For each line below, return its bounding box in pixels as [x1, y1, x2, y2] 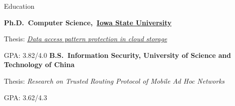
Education [4, 1, 35, 11]
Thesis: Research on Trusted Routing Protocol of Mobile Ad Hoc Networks [4, 75, 225, 86]
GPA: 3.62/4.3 [4, 92, 47, 102]
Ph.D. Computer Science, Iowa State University [4, 17, 171, 27]
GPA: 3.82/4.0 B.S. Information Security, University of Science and [4, 50, 231, 60]
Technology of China [4, 59, 75, 70]
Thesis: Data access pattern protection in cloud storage [4, 34, 167, 44]
